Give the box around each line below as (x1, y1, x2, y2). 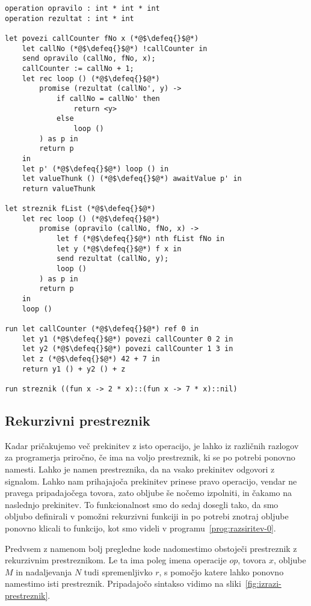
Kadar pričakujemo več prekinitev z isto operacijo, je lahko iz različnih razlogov (5, 439, 299, 451)
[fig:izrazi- (245, 577, 282, 590)
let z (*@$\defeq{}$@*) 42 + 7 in (22, 354, 160, 363)
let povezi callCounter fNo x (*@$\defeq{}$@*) (5, 34, 199, 43)
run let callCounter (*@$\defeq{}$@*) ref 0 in (5, 325, 199, 333)
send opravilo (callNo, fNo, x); (22, 54, 156, 63)
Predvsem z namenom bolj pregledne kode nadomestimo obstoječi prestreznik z (5, 542, 297, 554)
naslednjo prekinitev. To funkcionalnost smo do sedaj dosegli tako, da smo (5, 498, 279, 510)
